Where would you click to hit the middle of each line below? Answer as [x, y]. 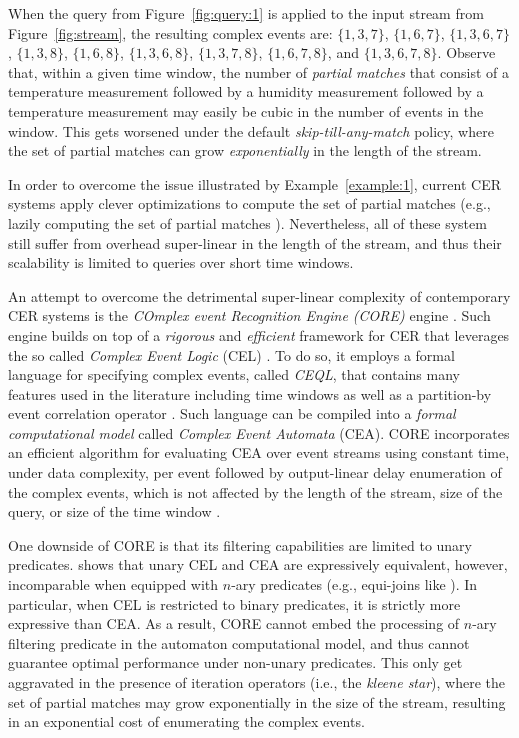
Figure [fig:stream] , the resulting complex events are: [170, 32]
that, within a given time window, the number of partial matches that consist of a [258, 71]
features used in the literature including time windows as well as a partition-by [250, 393]
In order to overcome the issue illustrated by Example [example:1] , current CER [254, 183]
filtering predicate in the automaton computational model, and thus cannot [239, 642]
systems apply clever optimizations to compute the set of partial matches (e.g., [249, 203]
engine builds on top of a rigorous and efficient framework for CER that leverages [259, 334]
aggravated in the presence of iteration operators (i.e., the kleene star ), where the [256, 682]
